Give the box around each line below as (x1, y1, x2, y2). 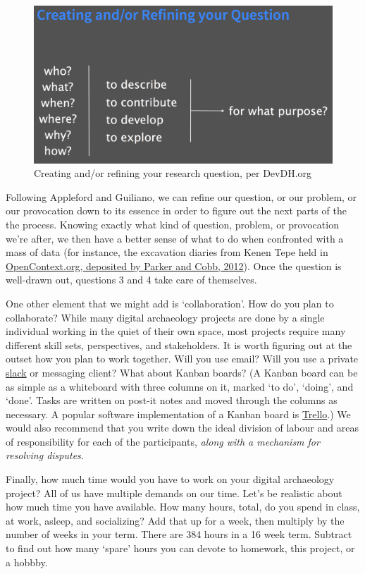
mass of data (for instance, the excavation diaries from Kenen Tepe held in (6, 245, 328, 259)
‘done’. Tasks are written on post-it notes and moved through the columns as (6, 393, 338, 408)
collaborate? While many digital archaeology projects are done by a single (6, 310, 325, 324)
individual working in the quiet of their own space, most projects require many (6, 324, 346, 338)
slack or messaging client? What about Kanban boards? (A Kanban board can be (6, 365, 358, 379)
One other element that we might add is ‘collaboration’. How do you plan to (6, 295, 334, 310)
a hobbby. (6, 554, 48, 569)
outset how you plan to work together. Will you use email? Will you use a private (6, 351, 359, 366)
